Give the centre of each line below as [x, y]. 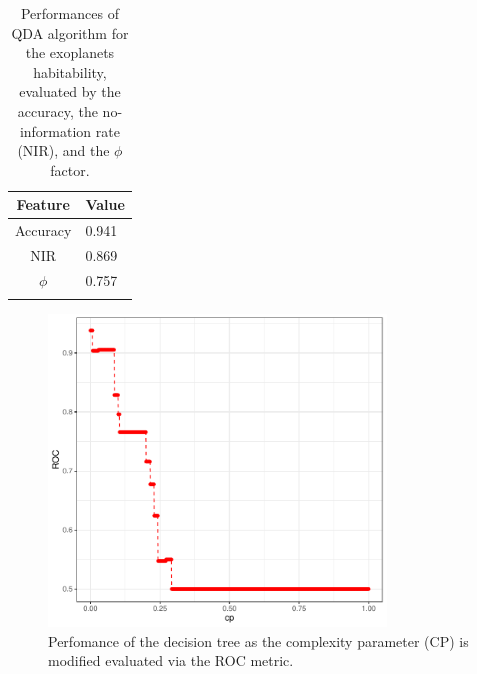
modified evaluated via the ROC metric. [171, 660]
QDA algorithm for [70, 32]
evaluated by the [70, 91]
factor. [70, 169]
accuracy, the [57, 110]
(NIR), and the [63, 150]
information [55, 130]
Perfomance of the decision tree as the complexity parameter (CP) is [258, 640]
